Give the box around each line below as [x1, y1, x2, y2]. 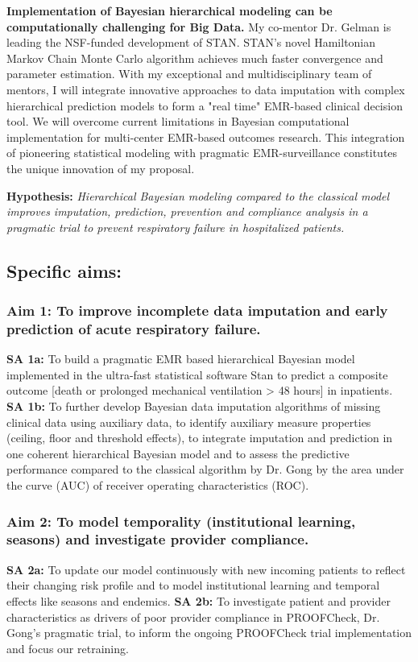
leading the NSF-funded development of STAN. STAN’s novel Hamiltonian [6, 34, 376, 51]
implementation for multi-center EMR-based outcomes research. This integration [6, 128, 405, 145]
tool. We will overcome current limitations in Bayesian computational [6, 113, 350, 130]
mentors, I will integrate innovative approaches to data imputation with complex [6, 81, 405, 97]
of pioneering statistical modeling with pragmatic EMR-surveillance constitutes [6, 144, 398, 161]
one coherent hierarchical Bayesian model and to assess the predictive [6, 445, 350, 461]
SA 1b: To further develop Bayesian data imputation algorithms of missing [6, 398, 381, 415]
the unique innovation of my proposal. [6, 159, 195, 176]
